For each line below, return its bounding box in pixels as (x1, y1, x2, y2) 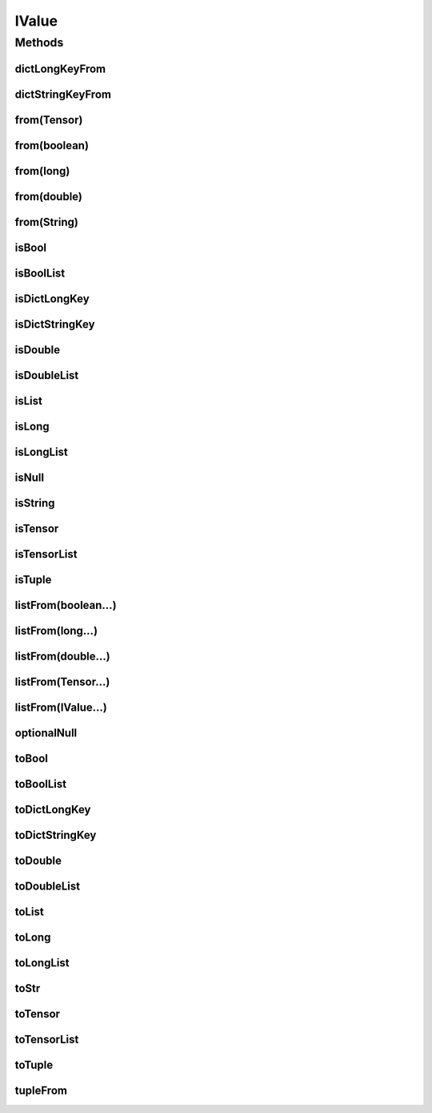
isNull (14, 470, 44, 484)
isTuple (14, 573, 52, 587)
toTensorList (14, 1033, 79, 1046)
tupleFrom (14, 1084, 68, 1098)
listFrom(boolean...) (14, 598, 117, 612)
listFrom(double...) (14, 649, 111, 663)
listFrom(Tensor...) (14, 675, 110, 688)
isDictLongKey (14, 292, 90, 305)
